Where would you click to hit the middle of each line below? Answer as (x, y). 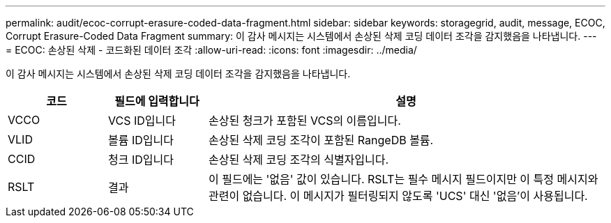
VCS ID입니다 (142, 121)
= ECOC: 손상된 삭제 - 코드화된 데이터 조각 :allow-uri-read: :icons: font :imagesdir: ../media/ (211, 50)
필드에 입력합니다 (157, 101)
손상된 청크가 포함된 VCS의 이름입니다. (304, 121)
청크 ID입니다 (141, 160)
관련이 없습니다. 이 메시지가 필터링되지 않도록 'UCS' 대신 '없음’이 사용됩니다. (398, 196)
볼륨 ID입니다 (141, 140)
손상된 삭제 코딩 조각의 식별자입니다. (299, 160)
